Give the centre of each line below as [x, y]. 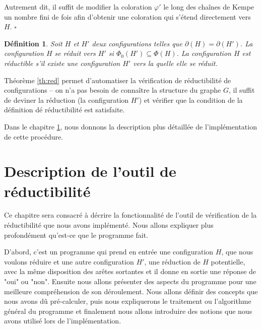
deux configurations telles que [137, 43]
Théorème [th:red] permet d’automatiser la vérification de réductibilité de [118, 80]
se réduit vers [75, 53]
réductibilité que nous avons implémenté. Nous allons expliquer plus [109, 225]
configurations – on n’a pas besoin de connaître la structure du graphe [113, 90]
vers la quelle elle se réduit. [175, 63]
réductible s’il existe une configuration [62, 63]
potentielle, [228, 261]
